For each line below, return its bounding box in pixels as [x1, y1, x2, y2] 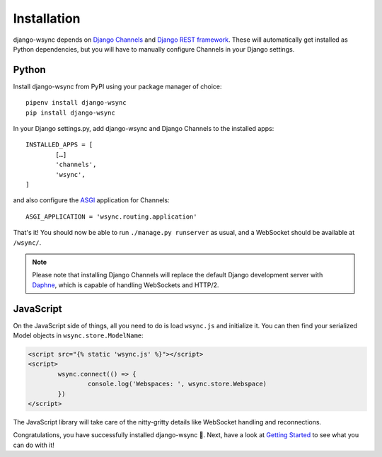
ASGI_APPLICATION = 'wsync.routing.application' [25, 212, 197, 221]
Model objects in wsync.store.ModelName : [13, 331, 144, 340]
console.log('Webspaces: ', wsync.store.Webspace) [87, 380, 267, 388]
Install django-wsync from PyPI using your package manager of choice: [13, 82, 222, 91]
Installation [13, 11, 81, 26]
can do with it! [13, 441, 54, 449]
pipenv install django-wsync [25, 99, 127, 107]
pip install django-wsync [25, 108, 116, 117]
